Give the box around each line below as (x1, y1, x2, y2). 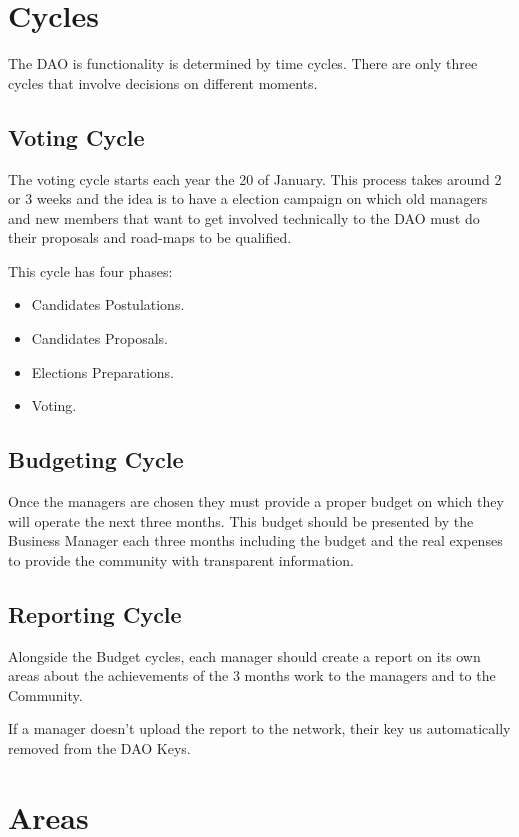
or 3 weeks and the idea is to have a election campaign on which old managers (8, 188, 488, 209)
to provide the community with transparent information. (8, 549, 354, 570)
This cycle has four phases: (8, 260, 173, 281)
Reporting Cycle (8, 598, 182, 629)
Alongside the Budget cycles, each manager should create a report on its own (8, 645, 481, 666)
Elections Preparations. (31, 361, 174, 382)
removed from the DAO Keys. (8, 738, 191, 759)
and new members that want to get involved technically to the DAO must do (8, 207, 480, 228)
